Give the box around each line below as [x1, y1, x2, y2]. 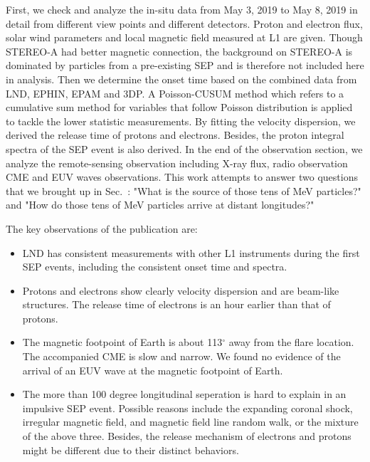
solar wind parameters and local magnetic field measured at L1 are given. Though [6, 30, 363, 45]
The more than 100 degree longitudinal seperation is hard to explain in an [22, 387, 347, 401]
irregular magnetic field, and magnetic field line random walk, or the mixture [22, 414, 359, 429]
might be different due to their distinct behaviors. [22, 442, 239, 457]
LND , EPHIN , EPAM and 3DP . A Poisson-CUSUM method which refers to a [6, 85, 344, 100]
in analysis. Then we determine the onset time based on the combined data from [6, 71, 357, 86]
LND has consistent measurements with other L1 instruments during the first [22, 245, 360, 260]
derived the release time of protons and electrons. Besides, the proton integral [6, 127, 344, 142]
